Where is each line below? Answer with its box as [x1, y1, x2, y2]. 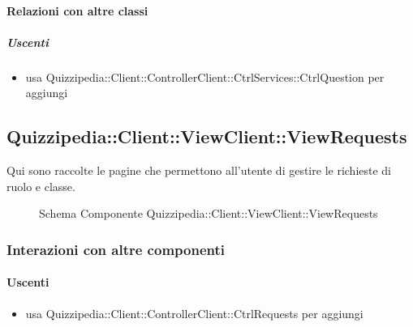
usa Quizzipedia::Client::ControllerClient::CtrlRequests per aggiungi [25, 304, 364, 321]
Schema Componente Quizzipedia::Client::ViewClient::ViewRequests [39, 205, 378, 222]
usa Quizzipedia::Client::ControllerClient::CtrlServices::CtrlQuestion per [25, 68, 385, 85]
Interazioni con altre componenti [6, 239, 225, 259]
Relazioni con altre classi [6, 2, 148, 19]
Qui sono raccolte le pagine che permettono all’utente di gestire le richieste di [6, 162, 392, 179]
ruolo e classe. [6, 177, 75, 194]
